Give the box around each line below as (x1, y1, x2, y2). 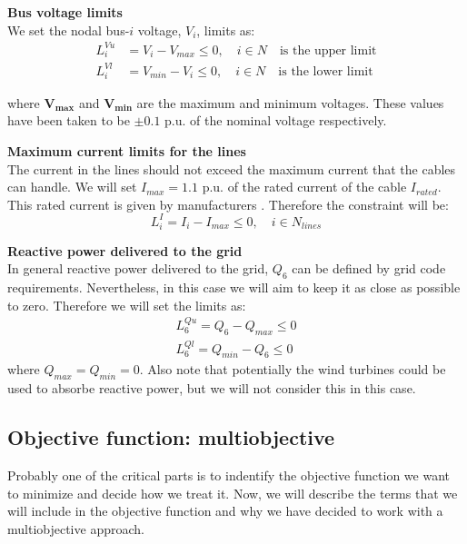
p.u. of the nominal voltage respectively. (164, 111, 387, 130)
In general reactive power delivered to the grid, (7, 259, 269, 278)
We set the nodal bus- (7, 20, 130, 39)
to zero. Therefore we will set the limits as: (7, 295, 246, 314)
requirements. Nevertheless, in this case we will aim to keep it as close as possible (7, 277, 461, 296)
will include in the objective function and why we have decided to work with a (7, 501, 443, 520)
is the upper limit (279, 44, 377, 57)
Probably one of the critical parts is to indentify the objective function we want (7, 465, 450, 484)
